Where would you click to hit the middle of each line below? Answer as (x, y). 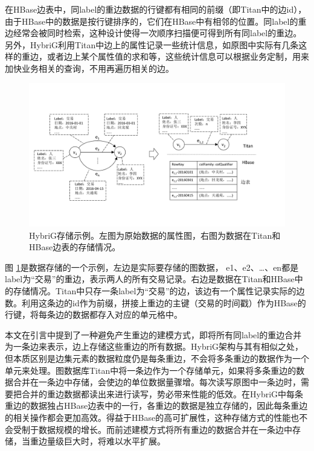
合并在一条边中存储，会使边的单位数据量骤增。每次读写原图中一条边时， (157, 382)
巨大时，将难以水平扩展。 (114, 441)
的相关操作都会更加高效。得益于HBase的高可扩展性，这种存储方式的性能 (148, 417)
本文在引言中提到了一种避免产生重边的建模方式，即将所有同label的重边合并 (153, 334)
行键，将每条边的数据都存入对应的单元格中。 (94, 314)
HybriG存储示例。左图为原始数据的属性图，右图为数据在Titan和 (155, 235)
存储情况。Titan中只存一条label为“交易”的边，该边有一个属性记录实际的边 (159, 291)
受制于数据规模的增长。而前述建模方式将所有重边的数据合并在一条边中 (152, 429)
